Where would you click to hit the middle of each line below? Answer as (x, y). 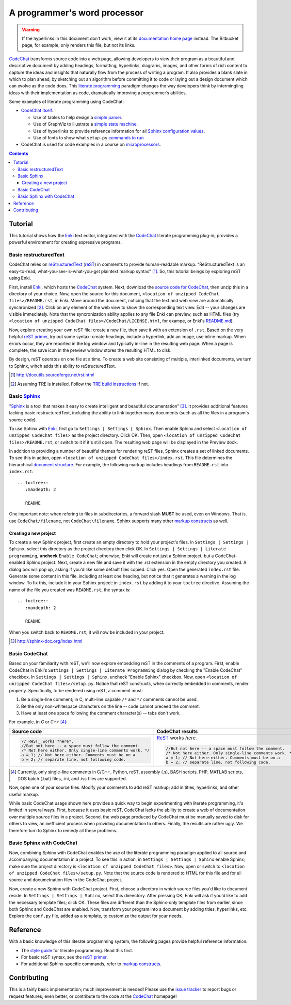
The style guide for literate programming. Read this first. (77, 950)
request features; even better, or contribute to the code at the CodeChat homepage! (93, 996)
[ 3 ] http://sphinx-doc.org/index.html (46, 641)
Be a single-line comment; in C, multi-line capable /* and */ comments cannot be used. (109, 699)
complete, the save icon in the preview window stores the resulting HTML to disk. (90, 350)
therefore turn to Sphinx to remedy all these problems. (63, 830)
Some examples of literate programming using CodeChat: (66, 102)
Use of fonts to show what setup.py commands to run (89, 138)
